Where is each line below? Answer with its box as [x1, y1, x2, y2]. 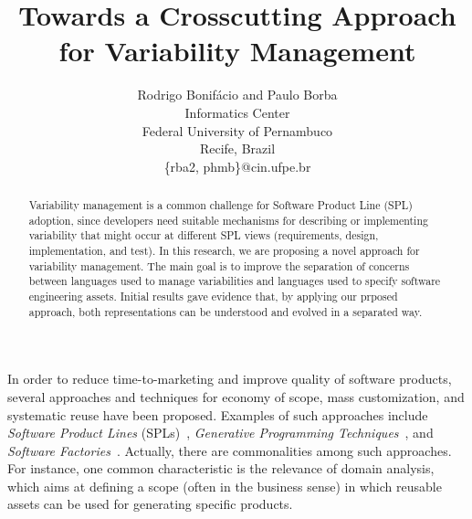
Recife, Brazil [199, 139, 276, 158]
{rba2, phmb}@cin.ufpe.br [163, 156, 311, 175]
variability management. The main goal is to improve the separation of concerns [28, 258, 410, 273]
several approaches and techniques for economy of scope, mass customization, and [7, 387, 465, 406]
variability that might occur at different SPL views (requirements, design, [28, 228, 379, 243]
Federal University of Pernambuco [142, 121, 333, 140]
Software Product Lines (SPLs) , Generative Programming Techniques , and [7, 423, 434, 442]
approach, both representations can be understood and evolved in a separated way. [28, 303, 423, 319]
